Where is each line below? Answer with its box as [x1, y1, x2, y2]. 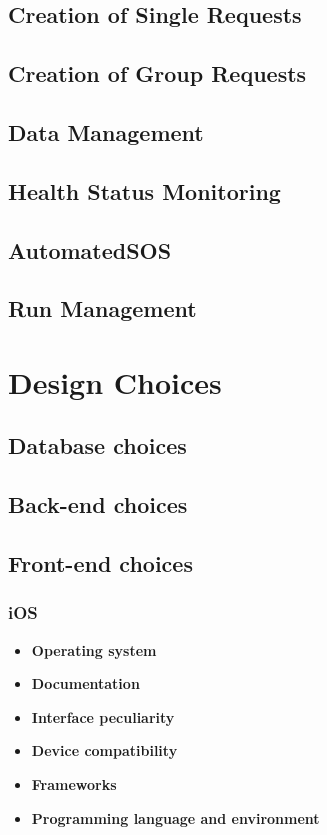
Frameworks [31, 774, 117, 794]
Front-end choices [8, 548, 193, 579]
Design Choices [8, 361, 222, 402]
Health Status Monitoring [8, 175, 281, 206]
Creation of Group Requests [8, 58, 307, 89]
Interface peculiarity [31, 706, 175, 727]
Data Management [8, 116, 204, 147]
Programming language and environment [31, 807, 320, 828]
